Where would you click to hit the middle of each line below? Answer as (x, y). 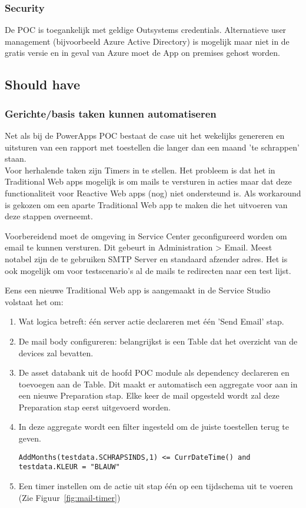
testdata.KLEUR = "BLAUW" (69, 467)
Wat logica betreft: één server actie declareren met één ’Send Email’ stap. (151, 321)
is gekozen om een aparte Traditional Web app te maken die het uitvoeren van (146, 204)
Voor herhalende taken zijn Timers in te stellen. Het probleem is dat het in (140, 170)
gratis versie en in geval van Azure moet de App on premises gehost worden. (142, 53)
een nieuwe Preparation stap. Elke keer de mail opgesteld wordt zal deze (149, 395)
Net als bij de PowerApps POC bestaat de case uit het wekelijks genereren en (145, 135)
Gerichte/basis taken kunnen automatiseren (111, 113)
